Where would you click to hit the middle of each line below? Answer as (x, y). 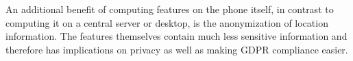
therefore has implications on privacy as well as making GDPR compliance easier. (177, 49)
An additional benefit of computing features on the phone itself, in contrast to (170, 9)
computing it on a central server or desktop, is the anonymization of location (167, 22)
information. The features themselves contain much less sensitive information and (176, 36)
